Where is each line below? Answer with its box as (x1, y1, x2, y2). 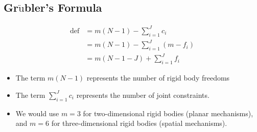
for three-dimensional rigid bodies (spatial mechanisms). (51, 118, 227, 128)
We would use (15, 108, 59, 118)
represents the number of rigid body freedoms (86, 72, 230, 83)
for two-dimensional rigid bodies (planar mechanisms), (83, 108, 253, 118)
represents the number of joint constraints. (76, 89, 209, 100)
